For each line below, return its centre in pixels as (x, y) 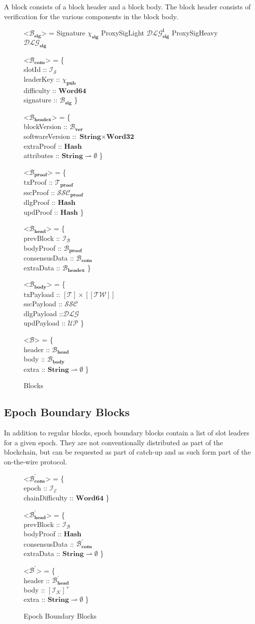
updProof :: (41, 212)
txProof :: (38, 182)
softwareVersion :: (50, 136)
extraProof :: (43, 146)
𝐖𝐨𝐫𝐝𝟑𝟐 (120, 137)
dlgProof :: (40, 202)
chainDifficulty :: (49, 498)
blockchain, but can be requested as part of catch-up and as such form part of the (127, 452)
